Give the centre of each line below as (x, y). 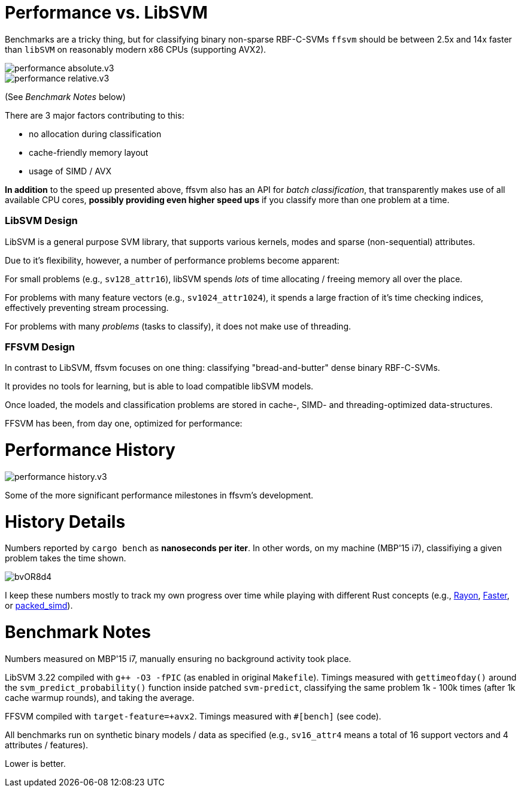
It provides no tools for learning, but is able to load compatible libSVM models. (159, 386)
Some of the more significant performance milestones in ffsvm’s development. (159, 495)
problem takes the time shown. (66, 558)
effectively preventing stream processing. (87, 307)
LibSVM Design (41, 221)
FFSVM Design (40, 347)
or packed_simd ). (39, 606)
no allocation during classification (95, 134)
